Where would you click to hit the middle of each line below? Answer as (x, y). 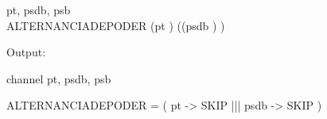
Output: (26, 52)
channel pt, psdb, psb (59, 78)
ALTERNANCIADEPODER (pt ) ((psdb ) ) (116, 25)
